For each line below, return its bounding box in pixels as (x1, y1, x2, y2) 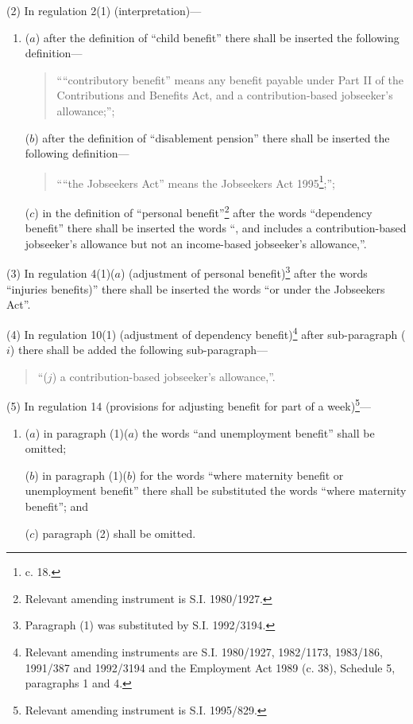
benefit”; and (25, 497, 89, 514)
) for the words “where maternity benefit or (132, 466, 344, 483)
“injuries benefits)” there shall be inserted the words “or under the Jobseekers (6, 280, 385, 297)
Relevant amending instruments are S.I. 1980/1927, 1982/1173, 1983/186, (25, 643, 383, 660)
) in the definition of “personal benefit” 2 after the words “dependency (34, 202, 372, 220)
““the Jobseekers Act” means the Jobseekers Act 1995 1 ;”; (56, 172, 335, 191)
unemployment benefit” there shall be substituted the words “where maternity (25, 482, 407, 499)
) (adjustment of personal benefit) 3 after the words (120, 263, 368, 282)
